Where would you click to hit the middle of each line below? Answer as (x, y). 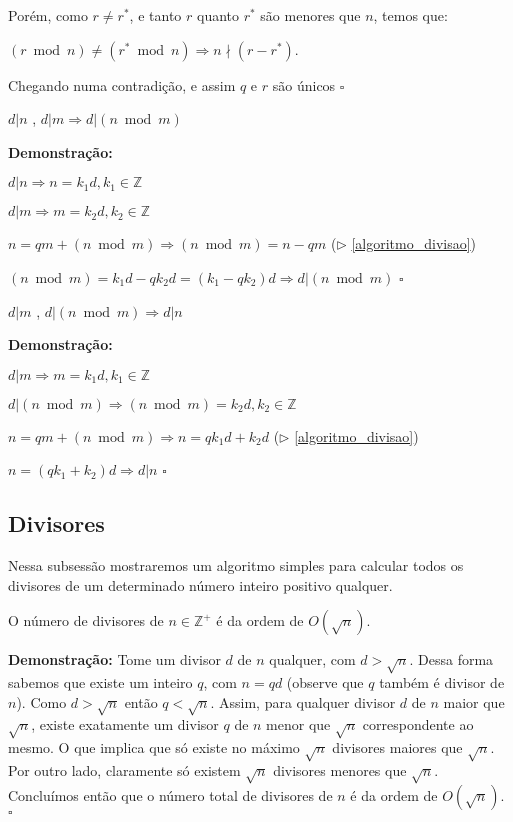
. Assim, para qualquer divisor (303, 701)
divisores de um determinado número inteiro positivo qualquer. (200, 584)
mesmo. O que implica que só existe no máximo (154, 747)
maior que (474, 701)
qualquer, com (312, 659)
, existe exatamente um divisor (125, 724)
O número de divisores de (86, 620)
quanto (218, 15)
